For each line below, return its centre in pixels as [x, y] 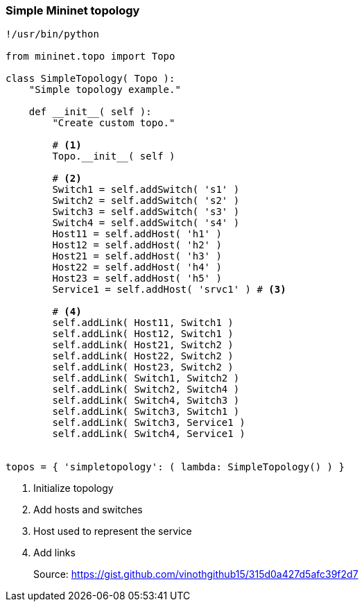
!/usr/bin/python [52, 34]
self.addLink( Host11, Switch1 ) [143, 323]
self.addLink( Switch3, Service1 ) [149, 423]
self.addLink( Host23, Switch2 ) [143, 367]
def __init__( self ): [90, 112]
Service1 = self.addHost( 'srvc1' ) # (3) [169, 290]
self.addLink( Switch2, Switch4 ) [146, 390]
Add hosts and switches [88, 510]
